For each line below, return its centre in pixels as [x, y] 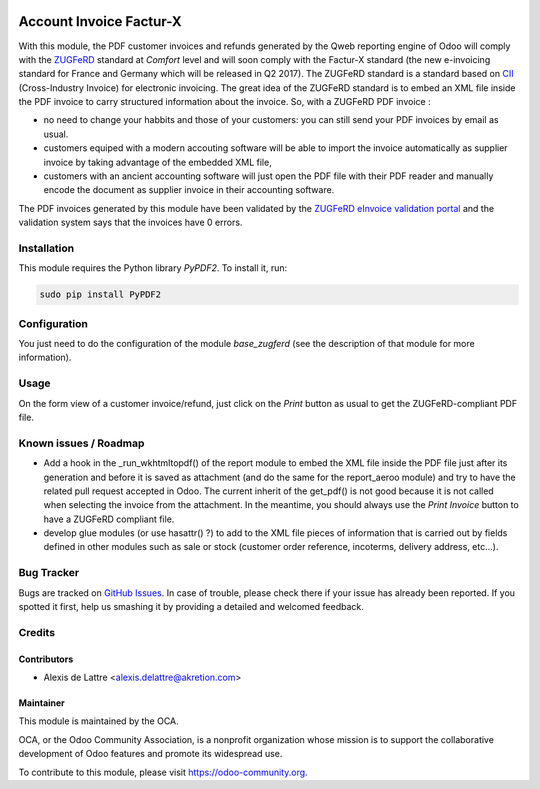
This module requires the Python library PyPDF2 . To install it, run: [153, 268]
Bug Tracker [49, 573]
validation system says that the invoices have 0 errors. [130, 222]
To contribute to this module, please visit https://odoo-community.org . [163, 772]
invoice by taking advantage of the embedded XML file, [157, 162]
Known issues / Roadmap [81, 443]
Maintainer [41, 702]
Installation [46, 248]
